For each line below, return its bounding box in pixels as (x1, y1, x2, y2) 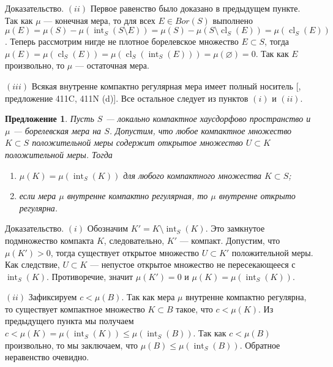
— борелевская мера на (13, 124, 102, 137)
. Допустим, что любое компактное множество (109, 124, 292, 137)
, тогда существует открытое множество (50, 246, 200, 259)
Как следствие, (5, 258, 60, 271)
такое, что (176, 302, 213, 315)
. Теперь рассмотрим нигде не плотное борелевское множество (5, 35, 239, 48)
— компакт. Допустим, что (179, 233, 280, 246)
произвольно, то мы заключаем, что (5, 338, 138, 351)
